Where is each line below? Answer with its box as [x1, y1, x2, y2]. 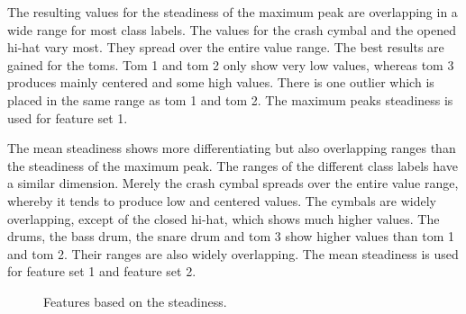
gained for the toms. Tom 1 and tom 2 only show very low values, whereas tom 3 [7, 55, 454, 74]
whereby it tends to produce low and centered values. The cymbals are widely [7, 191, 436, 210]
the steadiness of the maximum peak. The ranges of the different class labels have [7, 156, 458, 175]
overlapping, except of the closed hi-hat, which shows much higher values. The [7, 209, 440, 228]
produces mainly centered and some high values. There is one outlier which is [7, 73, 434, 92]
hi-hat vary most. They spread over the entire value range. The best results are [7, 38, 444, 57]
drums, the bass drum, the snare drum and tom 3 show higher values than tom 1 [7, 227, 455, 246]
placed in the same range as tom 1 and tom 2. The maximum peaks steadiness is [7, 90, 453, 109]
